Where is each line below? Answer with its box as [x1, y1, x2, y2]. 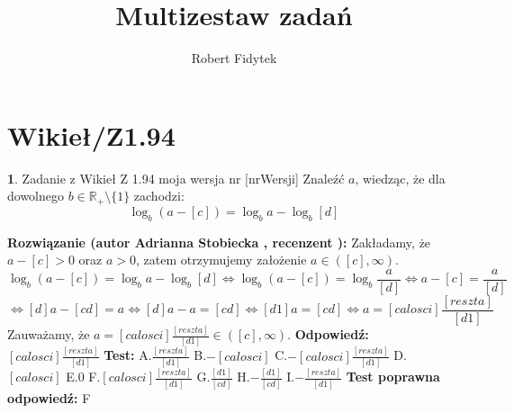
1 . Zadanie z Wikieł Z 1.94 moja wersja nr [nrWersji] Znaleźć [7, 168, 345, 187]
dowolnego [7, 186, 64, 205]
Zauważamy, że [7, 325, 90, 344]
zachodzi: [133, 186, 185, 205]
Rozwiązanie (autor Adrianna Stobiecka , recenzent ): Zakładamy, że [7, 232, 431, 251]
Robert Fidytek [191, 49, 277, 67]
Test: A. [104, 346, 152, 364]
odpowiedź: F [7, 388, 91, 407]
